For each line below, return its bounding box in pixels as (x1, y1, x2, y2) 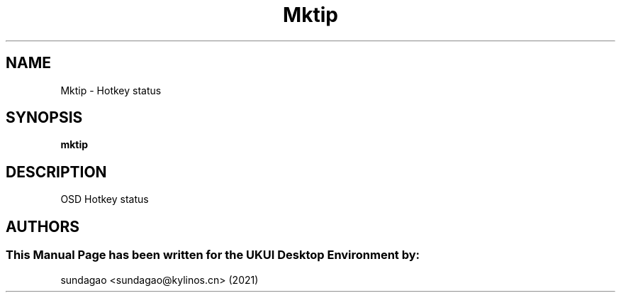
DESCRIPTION (6, 162, 107, 181)
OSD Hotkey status (60, 193, 149, 206)
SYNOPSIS (6, 109, 83, 127)
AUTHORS (6, 217, 80, 236)
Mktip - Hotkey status (60, 84, 162, 96)
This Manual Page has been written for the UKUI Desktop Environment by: (6, 248, 420, 263)
